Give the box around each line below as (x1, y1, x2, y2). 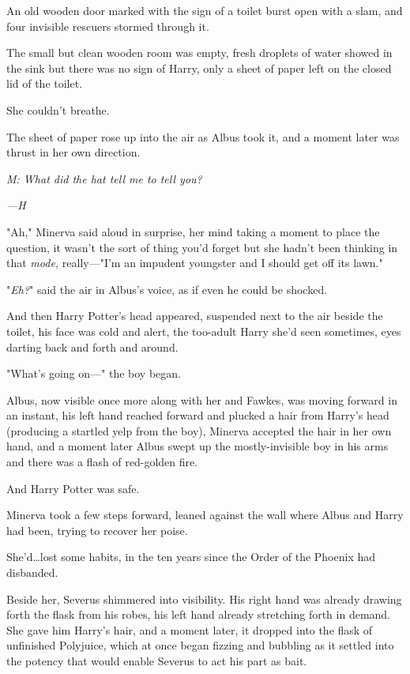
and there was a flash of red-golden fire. (6, 454, 198, 470)
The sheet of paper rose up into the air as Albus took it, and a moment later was (6, 128, 400, 145)
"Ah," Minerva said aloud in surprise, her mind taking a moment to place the (6, 223, 380, 239)
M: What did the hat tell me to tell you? (6, 170, 202, 186)
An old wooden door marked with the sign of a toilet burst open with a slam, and (6, 2, 403, 18)
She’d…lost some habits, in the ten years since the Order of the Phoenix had (6, 548, 376, 565)
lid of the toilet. (6, 75, 83, 92)
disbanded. (6, 564, 58, 581)
